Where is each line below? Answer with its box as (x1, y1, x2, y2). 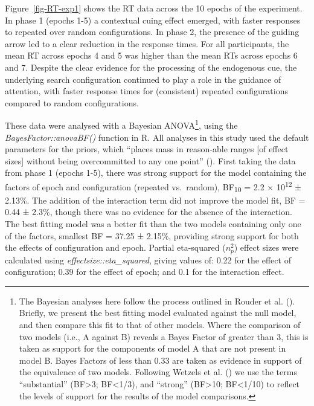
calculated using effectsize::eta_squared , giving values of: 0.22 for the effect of (5, 253, 291, 266)
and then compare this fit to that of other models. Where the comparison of (19, 318, 301, 330)
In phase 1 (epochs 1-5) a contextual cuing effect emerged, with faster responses (5, 13, 301, 26)
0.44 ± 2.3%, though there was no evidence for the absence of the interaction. (5, 205, 292, 218)
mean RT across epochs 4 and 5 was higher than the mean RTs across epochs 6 (5, 49, 298, 62)
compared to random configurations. (5, 96, 139, 109)
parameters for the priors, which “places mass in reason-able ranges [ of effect (5, 143, 289, 155)
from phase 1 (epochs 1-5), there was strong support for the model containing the (5, 166, 307, 179)
